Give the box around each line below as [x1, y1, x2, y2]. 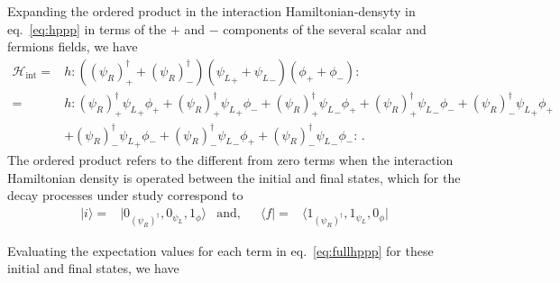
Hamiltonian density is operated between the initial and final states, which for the [7, 168, 461, 187]
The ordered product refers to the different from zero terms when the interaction [7, 151, 454, 169]
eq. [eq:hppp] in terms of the [7, 19, 167, 38]
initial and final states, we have [7, 259, 179, 278]
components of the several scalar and [223, 19, 427, 38]
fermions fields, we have [7, 37, 138, 56]
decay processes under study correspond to [7, 186, 243, 205]
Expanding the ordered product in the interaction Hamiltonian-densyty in [7, 2, 416, 20]
